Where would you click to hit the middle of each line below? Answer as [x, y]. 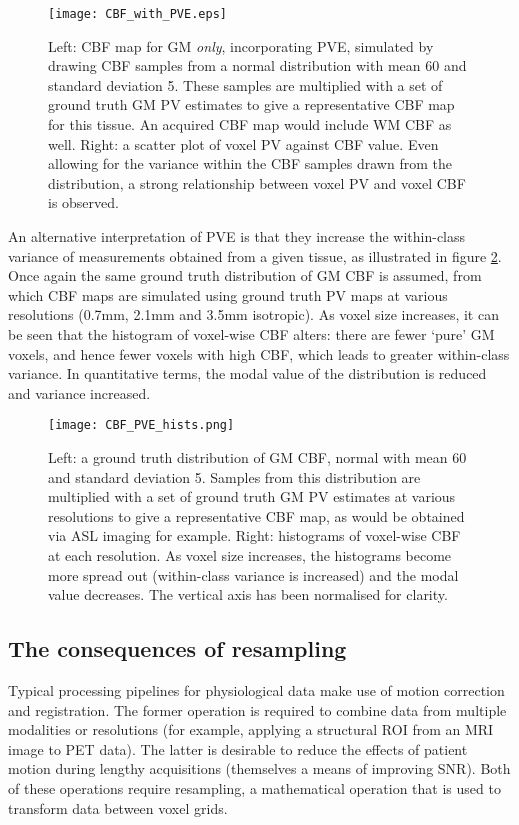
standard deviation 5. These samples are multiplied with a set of [245, 84]
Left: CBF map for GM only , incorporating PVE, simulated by [241, 45]
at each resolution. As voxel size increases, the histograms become [250, 554]
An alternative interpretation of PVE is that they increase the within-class [237, 236]
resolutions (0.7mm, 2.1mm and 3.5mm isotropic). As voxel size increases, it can [253, 314]
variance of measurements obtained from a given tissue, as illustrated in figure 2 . [255, 255]
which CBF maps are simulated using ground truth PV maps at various [228, 294]
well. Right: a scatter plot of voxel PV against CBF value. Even [243, 143]
